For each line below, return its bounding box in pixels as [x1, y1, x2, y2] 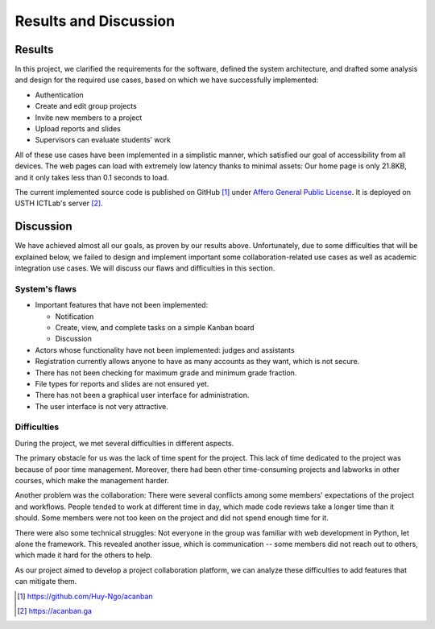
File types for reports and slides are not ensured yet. [35, 379, 209, 388]
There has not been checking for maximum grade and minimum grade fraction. [35, 367, 297, 378]
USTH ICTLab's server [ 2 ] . [14, 198, 104, 209]
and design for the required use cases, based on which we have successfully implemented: [14, 75, 319, 85]
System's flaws [14, 283, 77, 294]
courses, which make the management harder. [14, 476, 169, 486]
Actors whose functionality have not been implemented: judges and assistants [35, 345, 295, 354]
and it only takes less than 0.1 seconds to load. [14, 172, 169, 182]
